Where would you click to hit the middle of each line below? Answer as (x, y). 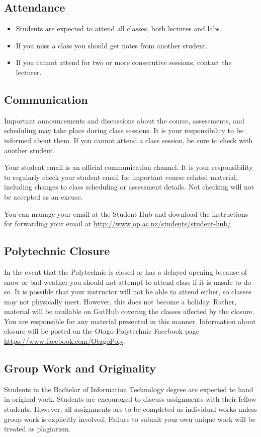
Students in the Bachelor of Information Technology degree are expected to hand (129, 389)
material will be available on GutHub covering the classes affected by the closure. (129, 311)
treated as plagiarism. (37, 429)
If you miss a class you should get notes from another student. (112, 45)
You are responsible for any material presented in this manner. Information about (130, 321)
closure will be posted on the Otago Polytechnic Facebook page (102, 331)
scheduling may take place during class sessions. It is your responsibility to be (124, 130)
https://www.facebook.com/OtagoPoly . (65, 341)
